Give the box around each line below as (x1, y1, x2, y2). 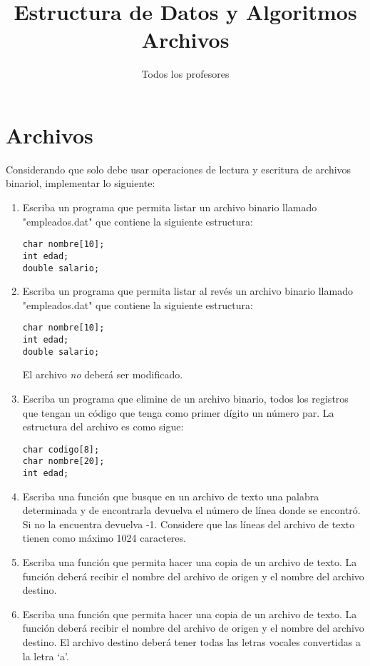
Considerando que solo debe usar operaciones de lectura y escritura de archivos (6, 161, 351, 176)
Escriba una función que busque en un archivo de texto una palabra (22, 488, 319, 503)
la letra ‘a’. (22, 648, 69, 663)
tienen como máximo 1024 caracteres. (22, 530, 186, 545)
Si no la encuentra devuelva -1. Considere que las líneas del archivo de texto (22, 516, 355, 531)
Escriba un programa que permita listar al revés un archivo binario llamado (22, 283, 353, 298)
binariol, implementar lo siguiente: (6, 176, 155, 191)
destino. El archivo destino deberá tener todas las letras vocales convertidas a (22, 635, 361, 650)
